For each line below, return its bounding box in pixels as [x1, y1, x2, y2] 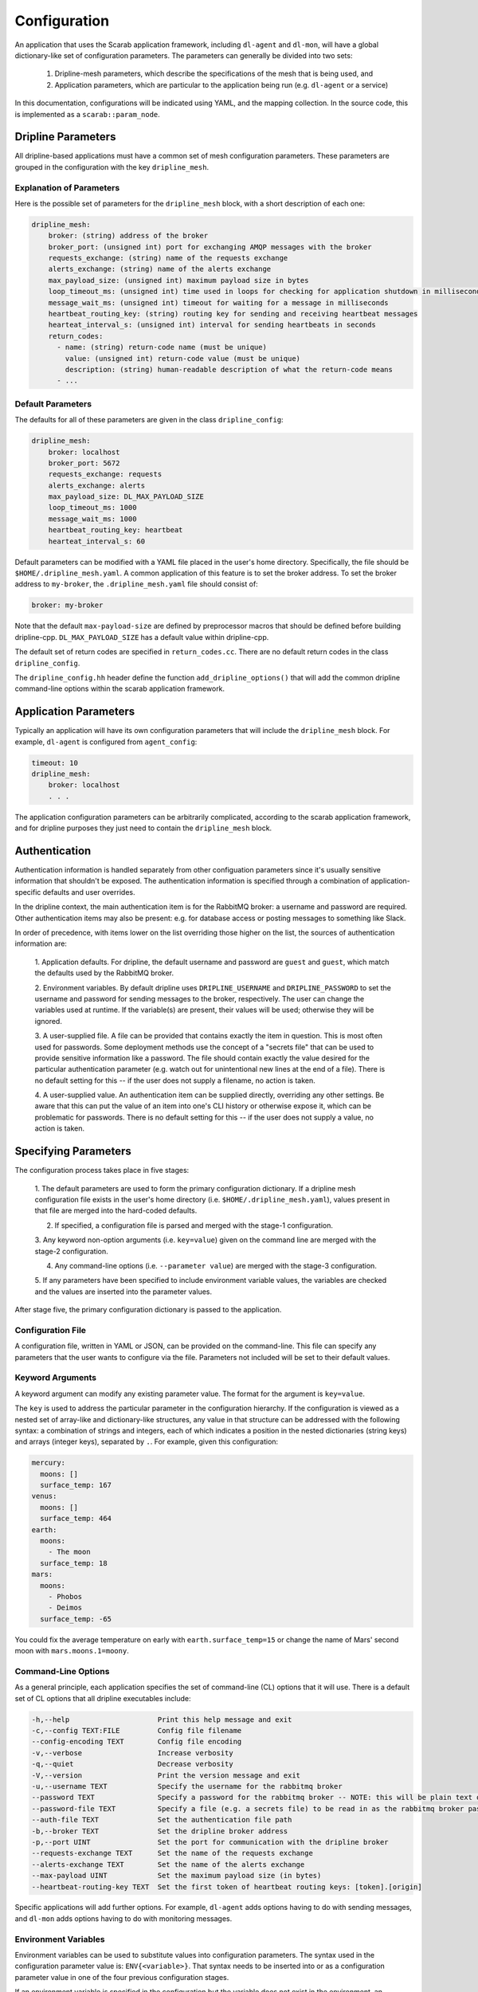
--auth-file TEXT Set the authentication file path [31, 1815, 292, 1825]
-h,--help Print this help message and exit [31, 1715, 292, 1724]
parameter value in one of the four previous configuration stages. [14, 1972, 229, 1982]
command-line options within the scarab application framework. [14, 684, 225, 693]
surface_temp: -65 [40, 1614, 112, 1623]
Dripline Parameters [14, 130, 116, 143]
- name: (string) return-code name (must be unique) [57, 343, 267, 352]
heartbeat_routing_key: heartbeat [48, 526, 183, 535]
